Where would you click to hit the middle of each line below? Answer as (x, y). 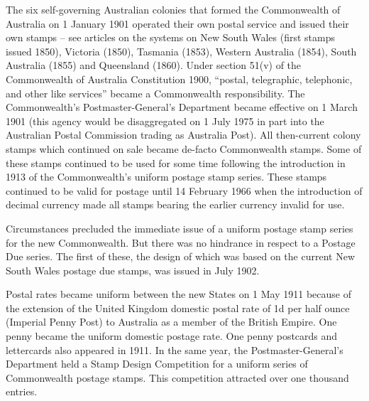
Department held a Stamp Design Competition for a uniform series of (157, 364)
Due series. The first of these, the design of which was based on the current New (180, 256)
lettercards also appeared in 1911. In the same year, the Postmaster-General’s (175, 349)
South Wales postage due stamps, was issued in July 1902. (133, 270)
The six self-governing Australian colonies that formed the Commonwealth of (173, 9)
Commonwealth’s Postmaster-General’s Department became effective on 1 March (182, 107)
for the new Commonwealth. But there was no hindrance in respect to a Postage (181, 242)
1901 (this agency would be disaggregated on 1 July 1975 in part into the (165, 121)
